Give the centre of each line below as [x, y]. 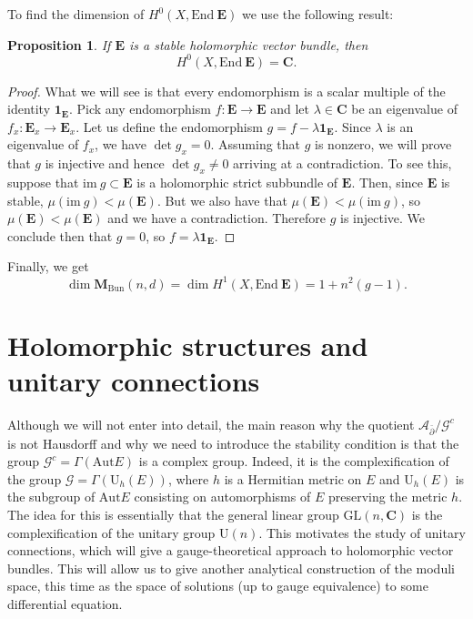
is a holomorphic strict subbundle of [237, 183]
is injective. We [383, 218]
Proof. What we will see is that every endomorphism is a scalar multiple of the [226, 91]
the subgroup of [51, 497]
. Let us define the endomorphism [169, 126]
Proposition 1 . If [59, 44]
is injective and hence [105, 163]
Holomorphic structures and [188, 345]
